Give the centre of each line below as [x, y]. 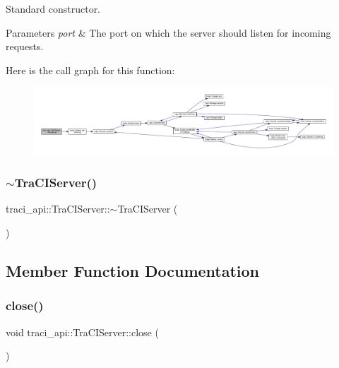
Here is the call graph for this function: [90, 70]
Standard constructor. [53, 8]
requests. [25, 46]
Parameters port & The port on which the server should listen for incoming [168, 32]
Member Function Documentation [133, 270]
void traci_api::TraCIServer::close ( [82, 332]
